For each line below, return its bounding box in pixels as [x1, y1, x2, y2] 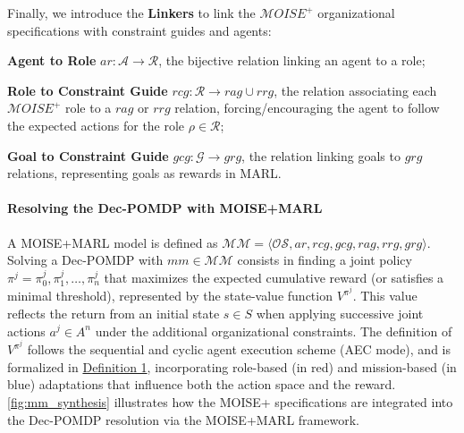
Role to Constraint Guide [7, 81, 168, 99]
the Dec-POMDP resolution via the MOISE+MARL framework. [7, 410, 359, 429]
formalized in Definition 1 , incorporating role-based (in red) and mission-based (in [7, 357, 457, 376]
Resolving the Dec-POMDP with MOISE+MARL [7, 199, 323, 217]
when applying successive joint [256, 303, 424, 322]
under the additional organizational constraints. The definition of [95, 321, 452, 340]
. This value [352, 286, 418, 305]
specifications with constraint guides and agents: [7, 21, 272, 39]
